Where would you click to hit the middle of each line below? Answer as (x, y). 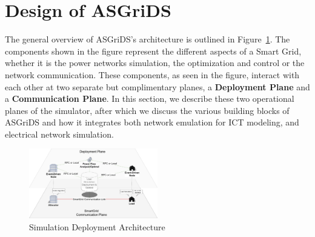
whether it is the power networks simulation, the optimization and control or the (155, 63)
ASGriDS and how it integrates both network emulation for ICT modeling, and (152, 122)
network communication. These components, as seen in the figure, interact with (152, 74)
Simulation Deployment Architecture (97, 226)
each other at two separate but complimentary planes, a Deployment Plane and (157, 86)
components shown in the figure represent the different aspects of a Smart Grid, (153, 51)
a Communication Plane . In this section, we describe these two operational (150, 98)
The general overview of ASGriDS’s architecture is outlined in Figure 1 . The (148, 39)
